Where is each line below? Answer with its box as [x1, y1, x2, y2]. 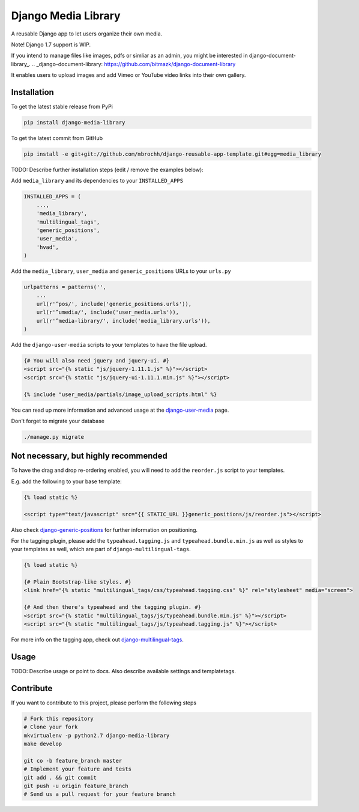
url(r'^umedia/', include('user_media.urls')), [36, 309, 179, 316]
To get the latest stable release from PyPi [11, 103, 113, 111]
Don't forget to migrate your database [11, 417, 105, 424]
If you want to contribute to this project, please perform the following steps [11, 699, 197, 706]
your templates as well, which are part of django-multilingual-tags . [11, 546, 192, 553]
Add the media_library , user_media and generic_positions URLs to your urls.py [11, 267, 231, 275]
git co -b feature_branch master [23, 757, 122, 764]
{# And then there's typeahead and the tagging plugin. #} [23, 604, 201, 611]
